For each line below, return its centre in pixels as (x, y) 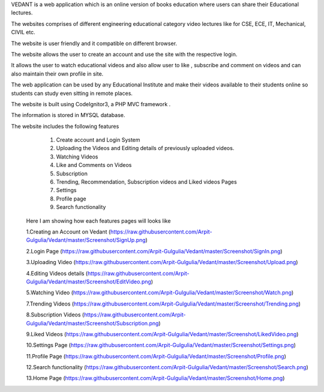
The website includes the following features (65, 126)
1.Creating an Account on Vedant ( (68, 232)
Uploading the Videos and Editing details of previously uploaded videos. (145, 148)
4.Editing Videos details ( (57, 273)
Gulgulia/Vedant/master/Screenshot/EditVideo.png (88, 282)
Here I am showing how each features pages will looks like (98, 221)
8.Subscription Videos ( (55, 315)
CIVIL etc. (23, 32)
